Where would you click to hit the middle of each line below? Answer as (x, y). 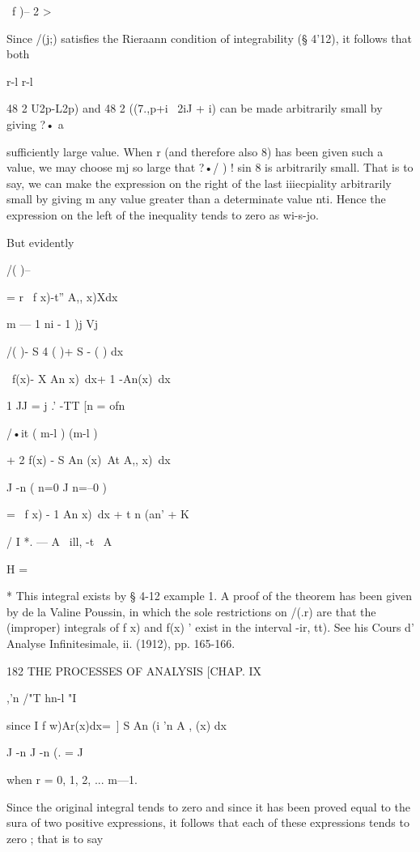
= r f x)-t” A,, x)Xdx (62, 296)
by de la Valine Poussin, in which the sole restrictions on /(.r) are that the (191, 611)
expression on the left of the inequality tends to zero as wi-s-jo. (163, 214)
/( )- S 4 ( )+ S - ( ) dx (65, 350)
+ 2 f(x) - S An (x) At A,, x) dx (89, 460)
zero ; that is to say (55, 838)
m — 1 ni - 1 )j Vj (53, 324)
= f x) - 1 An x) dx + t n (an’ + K (98, 514)
